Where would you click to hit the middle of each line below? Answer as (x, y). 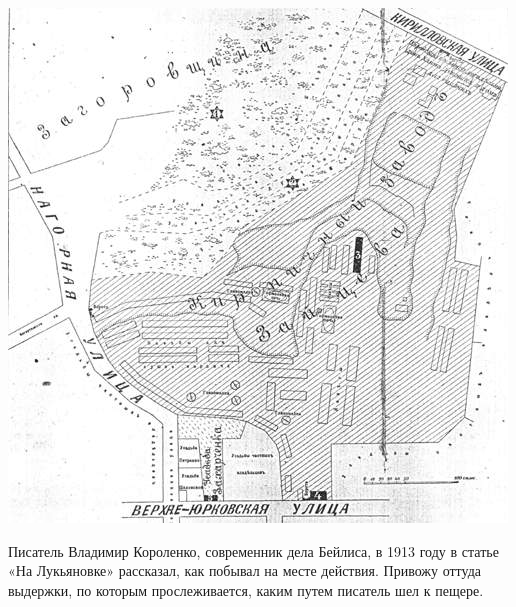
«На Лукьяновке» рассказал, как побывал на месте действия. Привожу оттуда (244, 570)
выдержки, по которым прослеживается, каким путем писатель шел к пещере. (246, 589)
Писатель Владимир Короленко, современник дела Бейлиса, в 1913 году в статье (253, 550)
